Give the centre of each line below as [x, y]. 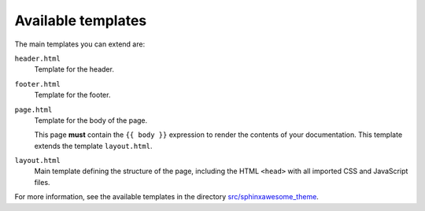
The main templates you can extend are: [80, 44]
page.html [33, 109]
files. [42, 182]
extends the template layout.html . [93, 146]
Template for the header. [74, 69]
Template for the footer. [72, 95]
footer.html [37, 84]
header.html [37, 58]
